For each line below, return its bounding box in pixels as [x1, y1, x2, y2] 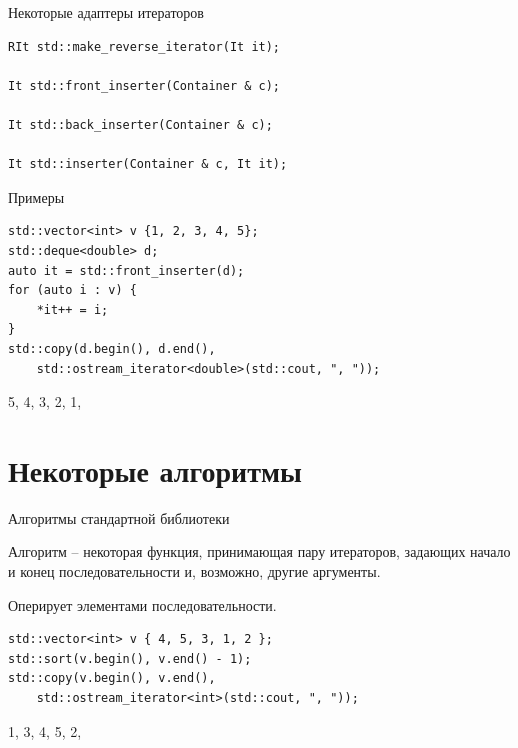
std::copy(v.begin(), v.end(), [8, 671, 216, 686]
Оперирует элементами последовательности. [8, 594, 277, 615]
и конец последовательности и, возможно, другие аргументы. [8, 561, 381, 581]
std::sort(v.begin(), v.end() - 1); [8, 651, 252, 666]
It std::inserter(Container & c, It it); [8, 157, 288, 172]
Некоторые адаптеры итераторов [8, 2, 204, 22]
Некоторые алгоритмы [8, 449, 302, 490]
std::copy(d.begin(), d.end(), [8, 341, 216, 356]
